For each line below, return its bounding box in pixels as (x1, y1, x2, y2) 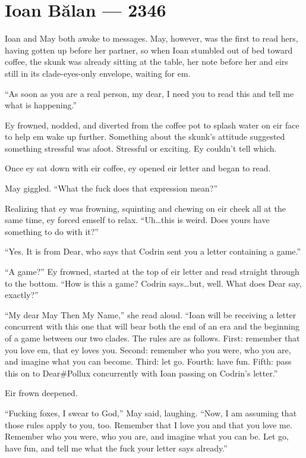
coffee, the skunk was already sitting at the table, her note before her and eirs (5, 55, 288, 68)
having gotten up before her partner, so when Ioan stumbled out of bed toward (5, 43, 293, 56)
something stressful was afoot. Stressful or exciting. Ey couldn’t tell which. (5, 142, 277, 154)
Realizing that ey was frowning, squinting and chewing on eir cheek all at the (5, 202, 286, 214)
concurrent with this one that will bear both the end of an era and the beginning (5, 320, 300, 332)
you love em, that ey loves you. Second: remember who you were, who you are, (5, 343, 291, 356)
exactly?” (5, 288, 39, 301)
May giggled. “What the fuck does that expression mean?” (5, 182, 218, 195)
